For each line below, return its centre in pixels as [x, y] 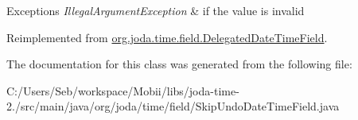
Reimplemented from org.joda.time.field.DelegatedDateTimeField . [167, 37]
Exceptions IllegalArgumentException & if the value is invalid [156, 10]
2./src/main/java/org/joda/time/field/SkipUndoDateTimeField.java [173, 106]
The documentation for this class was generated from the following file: [179, 64]
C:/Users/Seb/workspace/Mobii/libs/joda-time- [123, 90]
